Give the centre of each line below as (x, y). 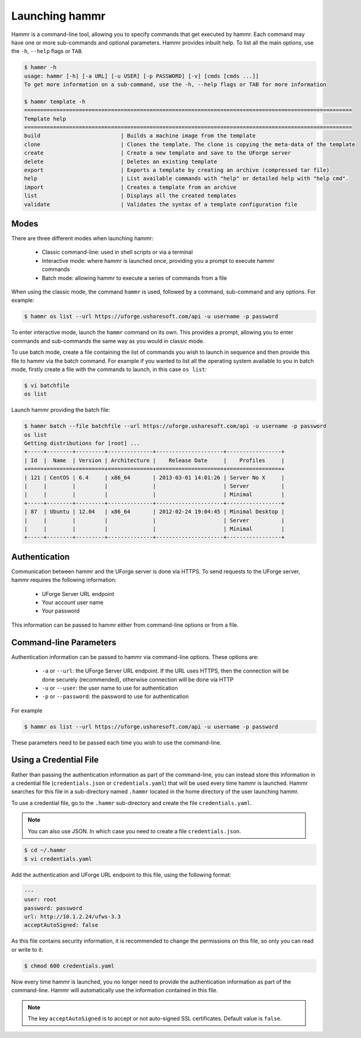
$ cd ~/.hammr (45, 850)
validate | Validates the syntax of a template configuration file (161, 204)
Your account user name (73, 603)
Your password (61, 611)
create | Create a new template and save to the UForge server (158, 153)
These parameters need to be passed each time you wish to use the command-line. (116, 742)
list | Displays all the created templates (130, 196)
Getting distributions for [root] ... (82, 444)
